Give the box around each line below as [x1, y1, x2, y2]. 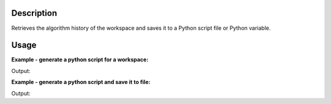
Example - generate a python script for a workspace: [11, 56, 149, 63]
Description [11, 8, 58, 18]
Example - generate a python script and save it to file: [11, 78, 151, 86]
